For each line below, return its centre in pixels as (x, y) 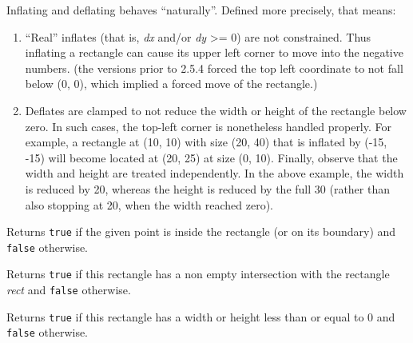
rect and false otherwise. (69, 290)
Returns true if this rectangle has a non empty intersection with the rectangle (198, 274)
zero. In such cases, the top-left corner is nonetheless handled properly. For (208, 126)
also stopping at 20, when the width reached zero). (149, 204)
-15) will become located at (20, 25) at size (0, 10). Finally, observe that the (211, 157)
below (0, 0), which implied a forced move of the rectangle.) (171, 84)
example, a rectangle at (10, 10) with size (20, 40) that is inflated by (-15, (206, 142)
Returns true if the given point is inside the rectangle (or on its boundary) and (201, 231)
